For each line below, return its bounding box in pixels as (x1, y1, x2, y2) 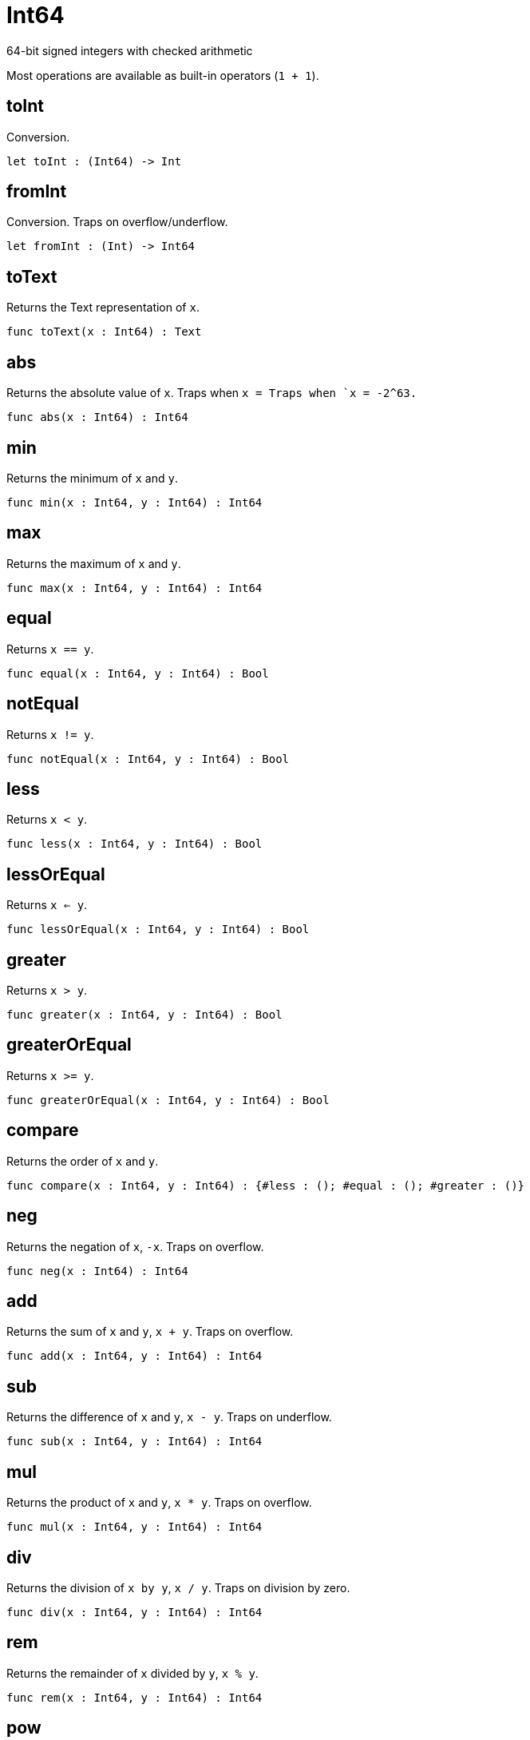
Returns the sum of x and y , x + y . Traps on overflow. (6, 1325, 294, 1339)
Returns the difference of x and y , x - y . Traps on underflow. (6, 1410, 332, 1424)
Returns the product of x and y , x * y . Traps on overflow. (6, 1496, 312, 1510)
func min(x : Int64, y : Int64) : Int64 (6, 495, 263, 509)
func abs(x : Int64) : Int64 (6, 411, 188, 424)
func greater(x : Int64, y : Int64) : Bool (6, 1008, 283, 1022)
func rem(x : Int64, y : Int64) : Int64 (6, 1690, 263, 1704)
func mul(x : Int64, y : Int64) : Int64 (6, 1520, 263, 1534)
